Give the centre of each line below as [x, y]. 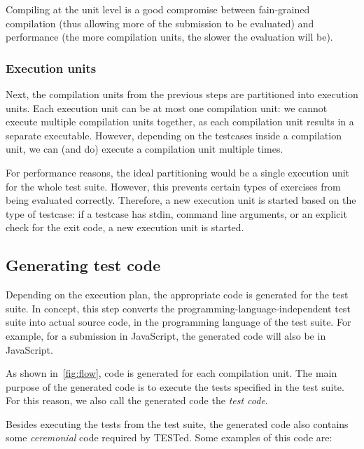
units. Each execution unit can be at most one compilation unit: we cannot [167, 108]
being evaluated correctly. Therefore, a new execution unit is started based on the [181, 200]
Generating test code [83, 265]
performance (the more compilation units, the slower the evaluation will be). [169, 37]
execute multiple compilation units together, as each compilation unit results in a [180, 122]
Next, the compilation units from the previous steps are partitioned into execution [182, 94]
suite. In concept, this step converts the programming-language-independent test [178, 308]
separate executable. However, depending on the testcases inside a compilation [174, 135]
